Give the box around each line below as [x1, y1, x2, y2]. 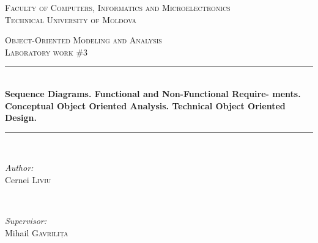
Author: [5, 161, 34, 174]
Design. [5, 111, 37, 124]
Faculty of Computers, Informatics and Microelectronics [5, 1, 231, 13]
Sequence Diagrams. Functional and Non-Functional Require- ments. [5, 87, 301, 100]
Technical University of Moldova [5, 13, 137, 26]
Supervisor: [5, 214, 46, 227]
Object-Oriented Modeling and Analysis [5, 34, 162, 46]
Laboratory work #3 [5, 45, 88, 58]
